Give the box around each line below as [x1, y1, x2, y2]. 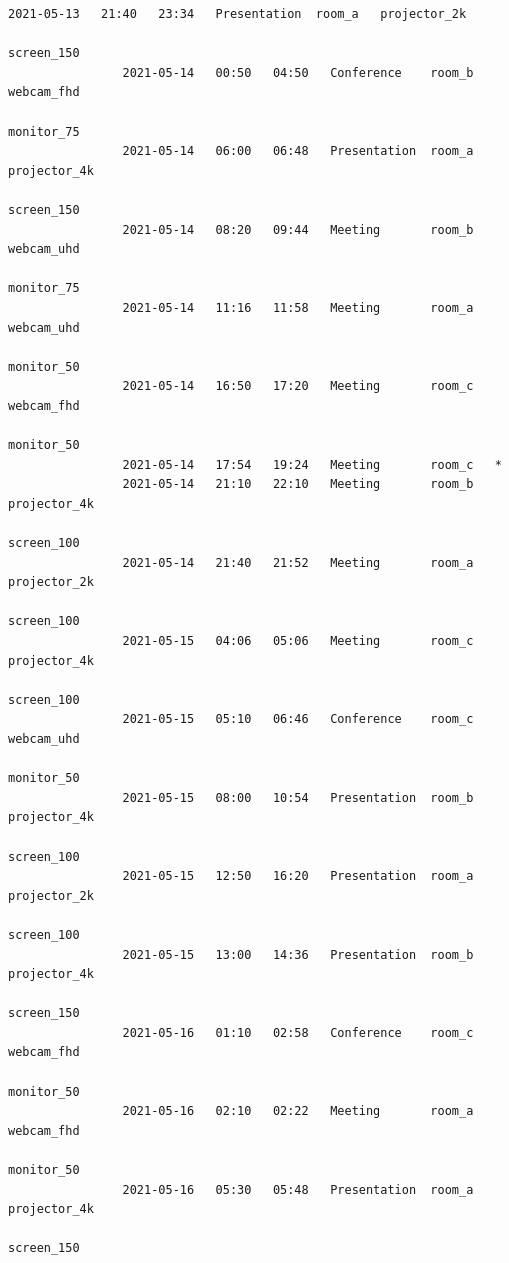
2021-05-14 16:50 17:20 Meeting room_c [122, 379, 474, 394]
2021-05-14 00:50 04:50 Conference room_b [122, 65, 474, 80]
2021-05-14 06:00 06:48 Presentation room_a [122, 144, 474, 159]
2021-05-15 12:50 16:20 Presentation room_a [122, 869, 474, 884]
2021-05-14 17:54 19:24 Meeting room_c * [122, 457, 502, 472]
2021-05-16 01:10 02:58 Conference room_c [122, 1025, 474, 1040]
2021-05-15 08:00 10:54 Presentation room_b [122, 790, 474, 805]
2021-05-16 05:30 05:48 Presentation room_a [122, 1182, 474, 1197]
